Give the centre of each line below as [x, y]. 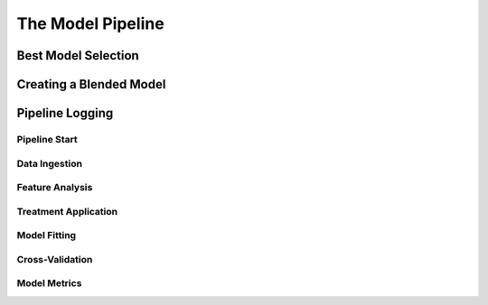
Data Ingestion [50, 163]
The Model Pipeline [90, 23]
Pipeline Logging [65, 113]
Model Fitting [47, 236]
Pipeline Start [47, 139]
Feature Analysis [55, 188]
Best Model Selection [78, 55]
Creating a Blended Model [91, 84]
